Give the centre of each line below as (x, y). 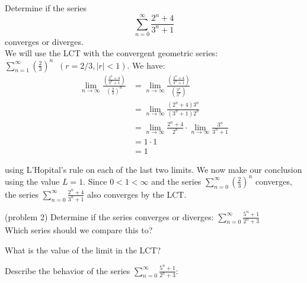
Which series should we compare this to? (79, 230)
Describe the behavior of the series (68, 270)
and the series (176, 181)
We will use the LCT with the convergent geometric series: (111, 53)
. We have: (146, 65)
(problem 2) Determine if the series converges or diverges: (109, 216)
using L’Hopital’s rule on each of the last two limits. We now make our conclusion (153, 169)
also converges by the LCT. (137, 194)
